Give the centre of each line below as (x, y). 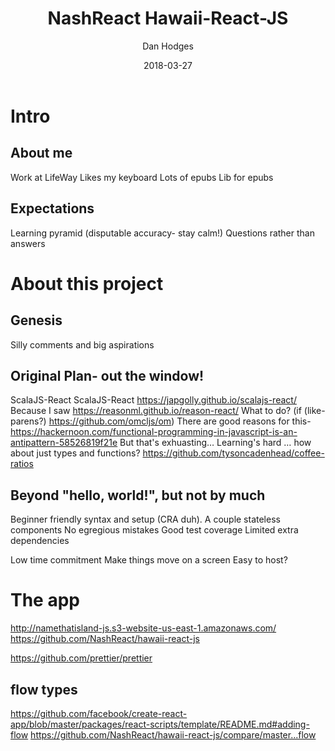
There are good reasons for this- (244, 421)
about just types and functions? (75, 453)
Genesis (36, 320)
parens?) (28, 421)
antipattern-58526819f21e (64, 443)
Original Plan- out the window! (107, 375)
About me (41, 153)
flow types (44, 689)
